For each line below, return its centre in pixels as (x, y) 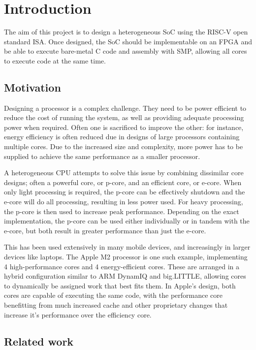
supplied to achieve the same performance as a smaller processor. (102, 156)
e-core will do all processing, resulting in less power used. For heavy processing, (124, 202)
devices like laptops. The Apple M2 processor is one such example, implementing (126, 257)
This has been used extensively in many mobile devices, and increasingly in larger (127, 247)
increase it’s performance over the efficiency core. (78, 314)
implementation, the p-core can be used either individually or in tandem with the (127, 221)
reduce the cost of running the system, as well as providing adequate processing (124, 117)
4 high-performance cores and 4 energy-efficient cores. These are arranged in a (122, 266)
